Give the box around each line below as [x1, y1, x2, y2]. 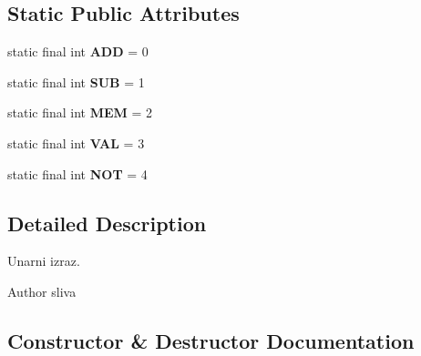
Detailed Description [7, 209, 207, 237]
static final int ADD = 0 [7, 42, 149, 61]
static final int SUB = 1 [7, 72, 145, 91]
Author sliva [7, 281, 77, 300]
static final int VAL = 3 [7, 133, 145, 152]
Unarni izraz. [7, 251, 80, 270]
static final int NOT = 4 [7, 164, 148, 183]
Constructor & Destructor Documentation [7, 326, 415, 354]
